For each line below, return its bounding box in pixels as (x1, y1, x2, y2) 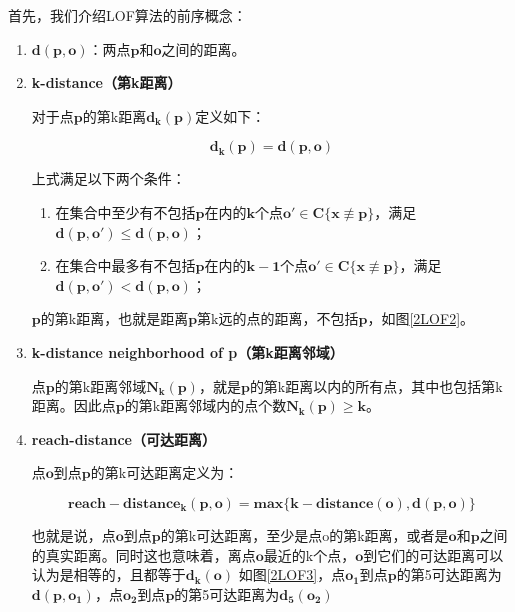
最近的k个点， (263, 544, 356, 565)
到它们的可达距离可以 (363, 544, 504, 565)
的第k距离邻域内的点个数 (124, 395, 287, 416)
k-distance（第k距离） (31, 72, 182, 93)
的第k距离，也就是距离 (40, 308, 189, 329)
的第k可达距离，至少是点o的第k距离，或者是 (160, 524, 449, 545)
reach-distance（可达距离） (31, 428, 216, 449)
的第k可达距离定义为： (90, 462, 239, 483)
